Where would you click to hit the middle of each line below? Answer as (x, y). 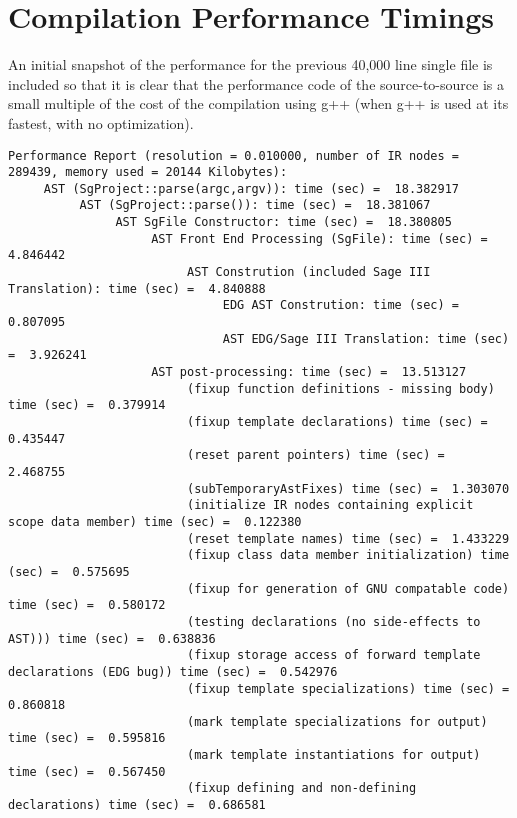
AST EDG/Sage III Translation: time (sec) (366, 338)
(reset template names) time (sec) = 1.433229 (348, 538)
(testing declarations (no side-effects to (333, 621)
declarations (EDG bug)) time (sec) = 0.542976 (173, 671)
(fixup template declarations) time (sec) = (337, 422)
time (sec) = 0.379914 (87, 405)
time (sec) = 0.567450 (87, 771)
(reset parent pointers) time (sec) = (315, 455)
